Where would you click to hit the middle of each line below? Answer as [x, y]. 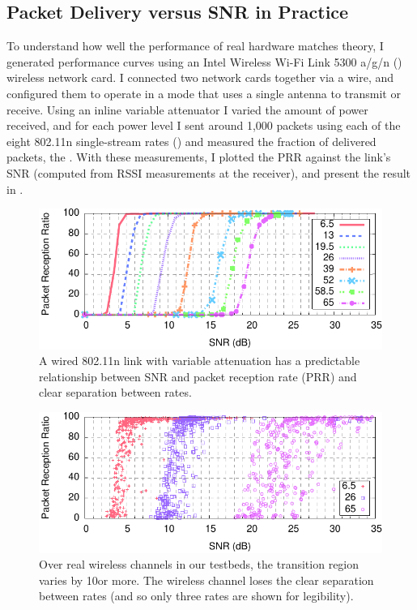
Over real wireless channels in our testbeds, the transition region [199, 564]
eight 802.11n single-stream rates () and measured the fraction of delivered [191, 141]
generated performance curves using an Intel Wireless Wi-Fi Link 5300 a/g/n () [204, 61]
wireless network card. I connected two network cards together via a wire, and [200, 77]
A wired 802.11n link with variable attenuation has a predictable [200, 361]
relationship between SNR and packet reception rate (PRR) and [198, 376]
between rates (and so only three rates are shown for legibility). [196, 596]
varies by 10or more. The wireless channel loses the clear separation [206, 580]
